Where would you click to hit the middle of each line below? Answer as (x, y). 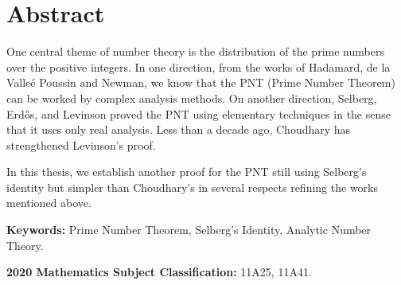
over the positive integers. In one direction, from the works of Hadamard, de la (199, 66)
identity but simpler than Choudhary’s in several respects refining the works (192, 187)
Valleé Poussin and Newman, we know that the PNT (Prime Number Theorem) (201, 82)
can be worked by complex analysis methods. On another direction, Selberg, (192, 98)
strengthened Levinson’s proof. (81, 144)
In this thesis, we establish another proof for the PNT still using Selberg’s (187, 172)
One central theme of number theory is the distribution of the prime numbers (195, 51)
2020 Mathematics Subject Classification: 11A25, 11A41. (159, 272)
